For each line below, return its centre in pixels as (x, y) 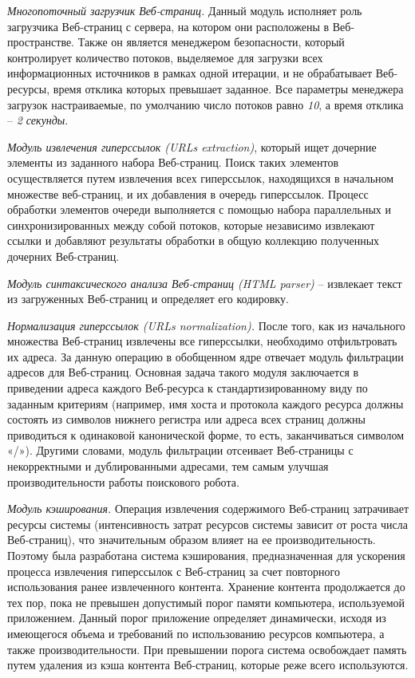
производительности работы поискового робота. (123, 481)
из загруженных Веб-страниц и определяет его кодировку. (148, 299)
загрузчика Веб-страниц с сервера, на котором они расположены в (168, 26)
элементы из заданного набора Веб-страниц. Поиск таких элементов (173, 162)
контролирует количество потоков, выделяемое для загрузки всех (165, 57)
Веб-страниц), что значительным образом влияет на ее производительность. (192, 540)
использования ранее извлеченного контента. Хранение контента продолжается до (206, 587)
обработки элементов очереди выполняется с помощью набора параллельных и (199, 209)
